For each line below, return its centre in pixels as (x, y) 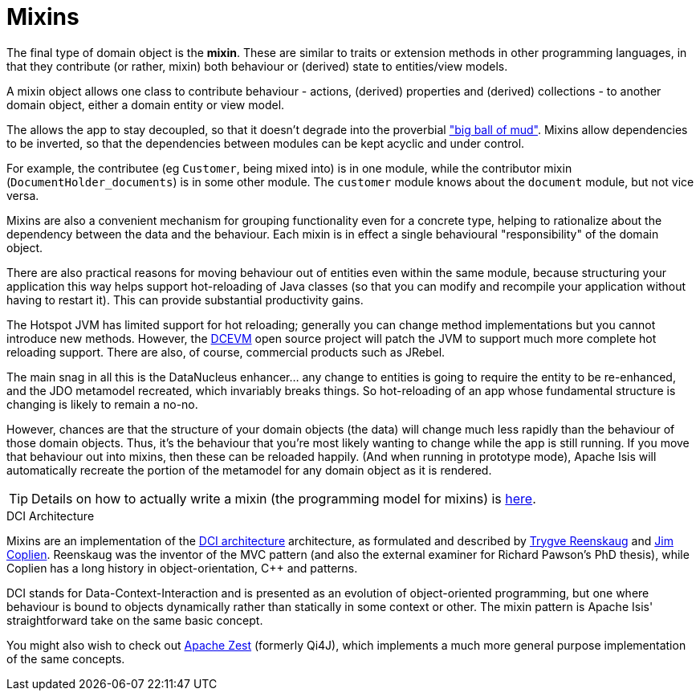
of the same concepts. (66, 658)
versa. (23, 195)
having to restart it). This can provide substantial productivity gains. (185, 300)
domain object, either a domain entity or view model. (146, 104)
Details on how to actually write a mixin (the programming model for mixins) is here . (284, 498)
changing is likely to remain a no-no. (102, 404)
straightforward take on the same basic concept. (135, 620)
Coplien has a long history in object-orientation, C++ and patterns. (182, 568)
